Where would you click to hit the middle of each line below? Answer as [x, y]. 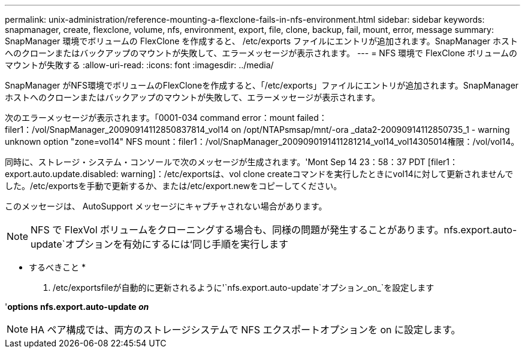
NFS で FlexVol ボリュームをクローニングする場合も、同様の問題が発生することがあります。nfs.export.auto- [274, 230]
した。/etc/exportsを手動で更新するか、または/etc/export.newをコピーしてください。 [174, 186]
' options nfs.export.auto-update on [77, 307]
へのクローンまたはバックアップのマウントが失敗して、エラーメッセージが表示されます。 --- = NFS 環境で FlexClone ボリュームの [261, 53]
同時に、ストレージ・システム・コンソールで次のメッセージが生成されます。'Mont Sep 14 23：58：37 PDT [215, 162]
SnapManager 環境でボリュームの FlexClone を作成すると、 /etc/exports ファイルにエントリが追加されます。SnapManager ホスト [261, 41]
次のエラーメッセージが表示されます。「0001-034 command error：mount [150, 118]
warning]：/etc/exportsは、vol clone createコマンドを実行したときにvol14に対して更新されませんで [317, 174]
